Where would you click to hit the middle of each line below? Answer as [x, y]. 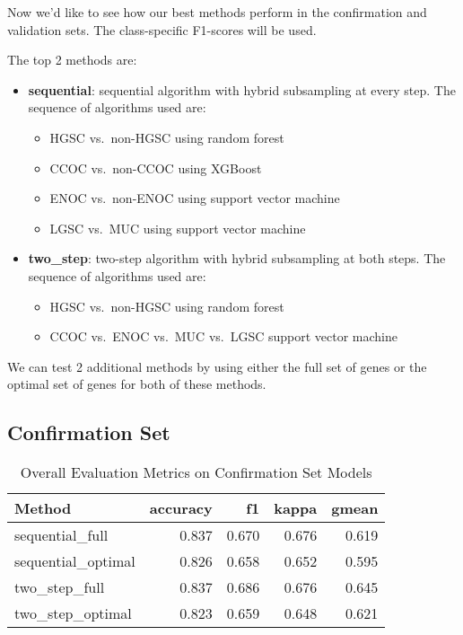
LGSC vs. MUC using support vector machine [178, 228]
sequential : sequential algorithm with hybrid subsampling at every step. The [242, 89]
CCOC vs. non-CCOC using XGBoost [156, 168]
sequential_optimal [75, 561]
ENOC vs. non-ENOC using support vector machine [195, 198]
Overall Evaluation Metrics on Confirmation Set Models [196, 472]
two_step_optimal [73, 613]
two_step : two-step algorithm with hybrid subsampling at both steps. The [237, 258]
